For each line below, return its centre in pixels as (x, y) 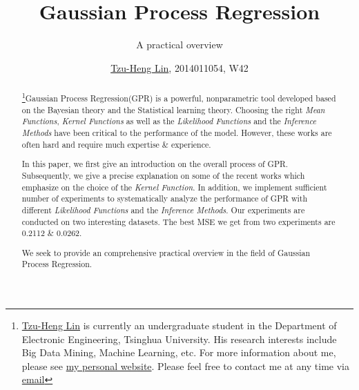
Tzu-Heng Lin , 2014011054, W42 (179, 67)
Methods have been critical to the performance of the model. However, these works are (177, 133)
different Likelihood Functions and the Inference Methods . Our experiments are (163, 209)
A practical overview (179, 45)
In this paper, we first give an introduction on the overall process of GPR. (155, 164)
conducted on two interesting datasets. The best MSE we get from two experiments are (178, 221)
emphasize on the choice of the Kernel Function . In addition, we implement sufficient (174, 187)
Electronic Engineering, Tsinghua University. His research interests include (179, 339)
